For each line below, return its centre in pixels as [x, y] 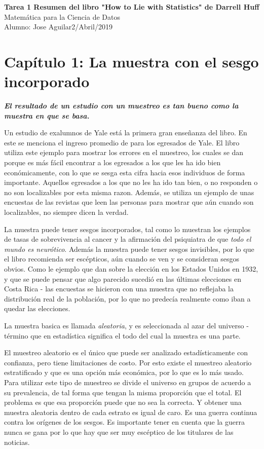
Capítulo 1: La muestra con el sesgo [131, 61]
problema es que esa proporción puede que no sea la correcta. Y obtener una [123, 402]
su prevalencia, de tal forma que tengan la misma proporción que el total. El [123, 392]
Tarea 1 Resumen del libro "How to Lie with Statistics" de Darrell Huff [132, 7]
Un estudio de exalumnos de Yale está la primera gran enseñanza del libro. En [126, 133]
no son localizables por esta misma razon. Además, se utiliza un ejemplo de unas [129, 192]
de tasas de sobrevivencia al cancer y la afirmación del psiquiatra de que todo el [128, 239]
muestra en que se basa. [47, 115]
